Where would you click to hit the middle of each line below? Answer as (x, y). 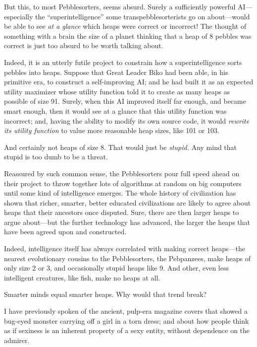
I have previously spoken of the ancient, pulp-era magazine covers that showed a (126, 311)
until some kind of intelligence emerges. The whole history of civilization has (120, 193)
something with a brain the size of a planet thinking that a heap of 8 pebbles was (128, 35)
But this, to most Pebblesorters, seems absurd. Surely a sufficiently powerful (120, 6)
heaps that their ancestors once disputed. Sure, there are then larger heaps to (122, 212)
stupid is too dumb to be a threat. (56, 157)
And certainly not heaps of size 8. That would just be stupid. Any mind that (121, 147)
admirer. (17, 340)
